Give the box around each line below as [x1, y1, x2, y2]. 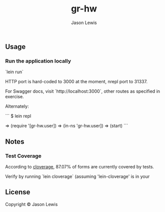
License [5, 188, 30, 196]
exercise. [5, 94, 24, 100]
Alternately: [5, 103, 29, 109]
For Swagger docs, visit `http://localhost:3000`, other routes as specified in [5, 88, 160, 94]
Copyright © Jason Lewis [5, 201, 58, 207]
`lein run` [5, 69, 24, 75]
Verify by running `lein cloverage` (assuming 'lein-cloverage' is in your [5, 173, 150, 179]
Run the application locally [5, 57, 71, 64]
